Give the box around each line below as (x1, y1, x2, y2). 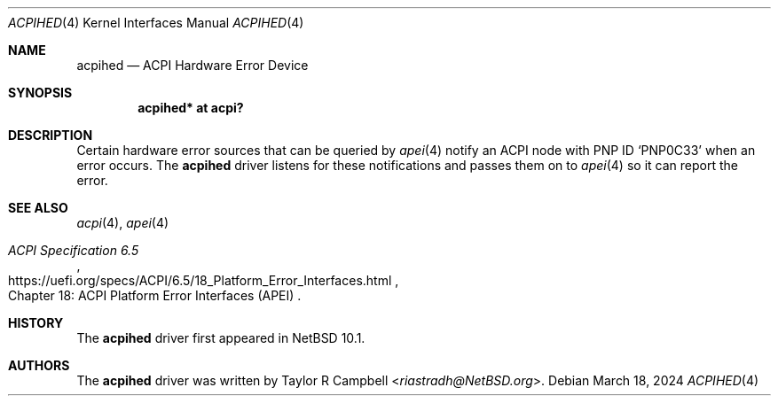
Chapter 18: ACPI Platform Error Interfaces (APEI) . (8, 288, 302, 303)
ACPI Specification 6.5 (8, 243, 139, 258)
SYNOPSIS (8, 85, 73, 100)
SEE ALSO (8, 200, 68, 215)
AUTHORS (8, 358, 70, 373)
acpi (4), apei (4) (76, 215, 169, 230)
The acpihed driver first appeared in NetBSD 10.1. (76, 330, 365, 345)
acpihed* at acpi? (138, 100, 244, 115)
